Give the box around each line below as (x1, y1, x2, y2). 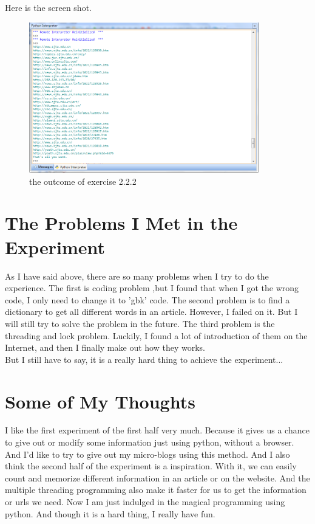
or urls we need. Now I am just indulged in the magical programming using (5, 495, 285, 508)
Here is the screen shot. (5, 1, 92, 13)
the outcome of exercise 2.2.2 (29, 174, 137, 187)
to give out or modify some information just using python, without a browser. (5, 436, 294, 449)
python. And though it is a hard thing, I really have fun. (5, 507, 215, 520)
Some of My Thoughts (5, 388, 195, 413)
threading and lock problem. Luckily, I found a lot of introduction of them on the (5, 329, 308, 342)
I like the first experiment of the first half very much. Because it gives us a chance (5, 424, 310, 436)
